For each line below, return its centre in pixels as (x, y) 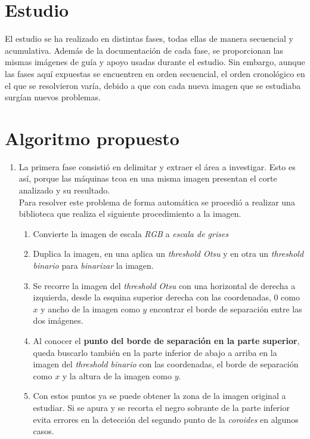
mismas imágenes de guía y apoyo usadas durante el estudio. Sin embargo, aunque (155, 62)
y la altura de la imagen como (117, 375)
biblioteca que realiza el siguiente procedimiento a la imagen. (130, 214)
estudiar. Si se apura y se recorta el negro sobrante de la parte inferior (161, 407)
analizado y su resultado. (64, 190)
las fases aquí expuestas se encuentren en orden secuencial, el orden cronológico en (155, 73)
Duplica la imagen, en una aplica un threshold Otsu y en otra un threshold (168, 254)
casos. (44, 431)
